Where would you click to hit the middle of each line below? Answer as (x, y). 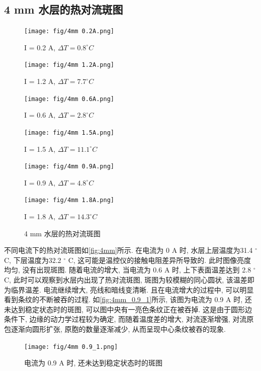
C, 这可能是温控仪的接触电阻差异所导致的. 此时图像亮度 (159, 260)
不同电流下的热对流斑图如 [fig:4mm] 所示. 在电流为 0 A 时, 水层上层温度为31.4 (128, 250)
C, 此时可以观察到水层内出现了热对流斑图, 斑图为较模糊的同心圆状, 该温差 (126, 280)
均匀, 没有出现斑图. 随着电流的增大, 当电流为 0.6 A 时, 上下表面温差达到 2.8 (128, 270)
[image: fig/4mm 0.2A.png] (69, 31)
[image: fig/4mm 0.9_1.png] (71, 347)
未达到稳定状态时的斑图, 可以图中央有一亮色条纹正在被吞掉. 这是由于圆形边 (128, 309)
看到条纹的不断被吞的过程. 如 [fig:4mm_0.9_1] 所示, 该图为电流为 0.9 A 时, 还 (128, 299)
